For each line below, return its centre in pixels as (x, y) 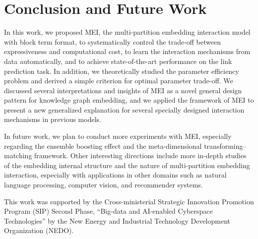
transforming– (225, 146)
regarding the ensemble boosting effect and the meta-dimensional (103, 146)
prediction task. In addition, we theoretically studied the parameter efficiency (122, 71)
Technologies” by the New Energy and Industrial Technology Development (117, 220)
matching (18, 155)
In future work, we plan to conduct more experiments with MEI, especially (118, 136)
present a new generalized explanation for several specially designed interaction (124, 109)
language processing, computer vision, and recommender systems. (103, 185)
